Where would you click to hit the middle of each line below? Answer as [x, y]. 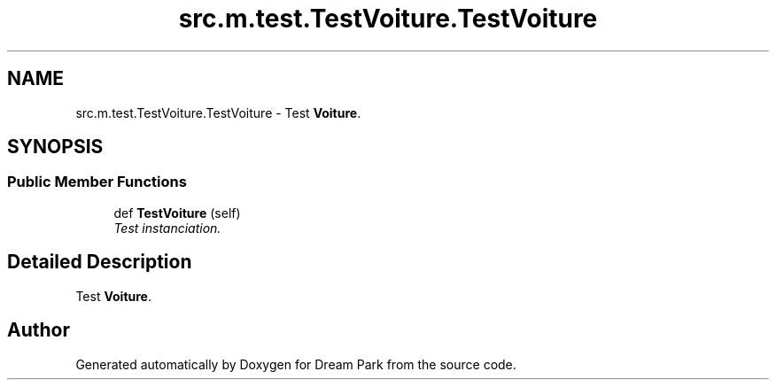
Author [39, 330]
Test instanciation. [167, 228]
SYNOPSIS [55, 147]
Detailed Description [100, 262]
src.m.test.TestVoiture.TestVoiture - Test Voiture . [218, 112]
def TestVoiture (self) [177, 213]
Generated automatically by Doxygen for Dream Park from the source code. [296, 364]
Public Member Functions [97, 182]
